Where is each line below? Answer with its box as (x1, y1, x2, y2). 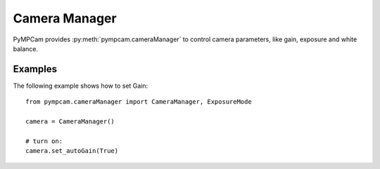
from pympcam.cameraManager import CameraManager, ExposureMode (25, 98, 253, 106)
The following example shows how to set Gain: (13, 81, 148, 90)
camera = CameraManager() (25, 118, 115, 126)
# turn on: (25, 137, 63, 145)
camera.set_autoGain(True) (25, 147, 119, 155)
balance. (13, 44, 39, 53)
